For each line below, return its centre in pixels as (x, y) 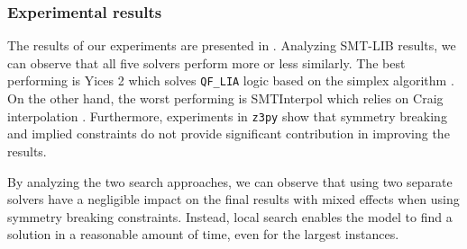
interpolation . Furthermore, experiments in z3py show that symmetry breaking (227, 116)
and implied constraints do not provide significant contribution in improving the (229, 133)
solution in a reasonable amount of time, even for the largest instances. (203, 234)
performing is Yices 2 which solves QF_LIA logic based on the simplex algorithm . (231, 80)
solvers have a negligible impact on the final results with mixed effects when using (233, 199)
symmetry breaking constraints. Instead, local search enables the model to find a (230, 216)
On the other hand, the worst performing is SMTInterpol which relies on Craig (225, 98)
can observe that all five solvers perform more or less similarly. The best (206, 62)
